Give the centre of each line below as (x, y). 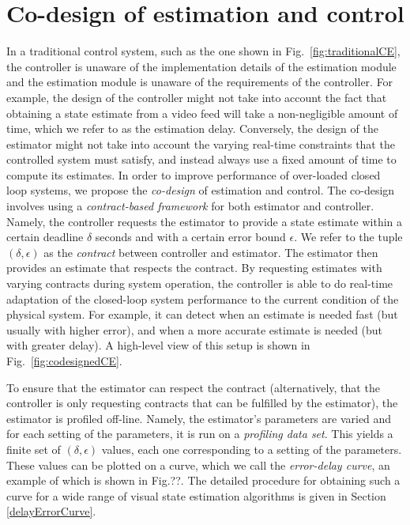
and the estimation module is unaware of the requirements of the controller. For (200, 82)
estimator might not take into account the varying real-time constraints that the (201, 144)
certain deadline (45, 237)
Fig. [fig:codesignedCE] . (64, 361)
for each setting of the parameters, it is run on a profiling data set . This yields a (200, 434)
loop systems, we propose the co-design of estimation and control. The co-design (201, 190)
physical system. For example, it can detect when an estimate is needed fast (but (202, 314)
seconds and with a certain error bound (190, 237)
